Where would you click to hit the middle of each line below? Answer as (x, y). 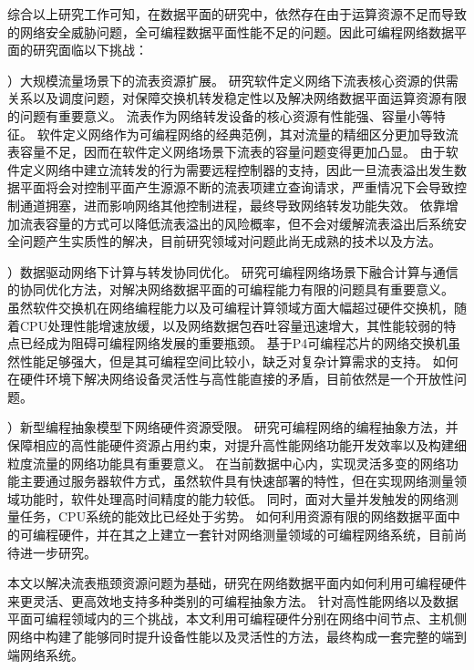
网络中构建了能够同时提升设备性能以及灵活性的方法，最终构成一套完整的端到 (237, 636)
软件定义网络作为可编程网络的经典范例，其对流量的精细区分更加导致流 (247, 134)
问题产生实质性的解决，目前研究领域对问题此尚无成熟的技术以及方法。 (230, 241)
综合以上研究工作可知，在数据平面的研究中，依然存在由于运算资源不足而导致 (237, 14)
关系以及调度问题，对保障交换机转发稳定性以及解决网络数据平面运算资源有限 (237, 98)
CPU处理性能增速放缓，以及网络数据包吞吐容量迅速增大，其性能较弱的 (232, 325)
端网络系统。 (46, 654)
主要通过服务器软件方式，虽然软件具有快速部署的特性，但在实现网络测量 (237, 481)
